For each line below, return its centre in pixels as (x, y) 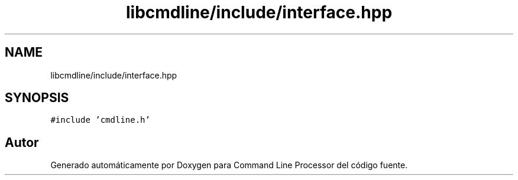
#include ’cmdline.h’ (100, 120)
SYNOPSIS (37, 98)
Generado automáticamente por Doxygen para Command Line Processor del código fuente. (229, 165)
